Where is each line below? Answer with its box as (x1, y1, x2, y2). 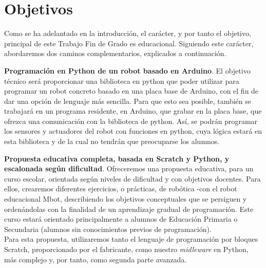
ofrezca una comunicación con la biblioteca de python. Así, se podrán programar (4, 115, 258, 126)
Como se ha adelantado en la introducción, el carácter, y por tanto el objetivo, (4, 28, 251, 39)
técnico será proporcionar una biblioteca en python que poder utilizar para (4, 75, 239, 86)
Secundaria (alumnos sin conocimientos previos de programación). (4, 223, 212, 234)
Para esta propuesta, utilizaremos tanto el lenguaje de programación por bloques (4, 234, 258, 244)
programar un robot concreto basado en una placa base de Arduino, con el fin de (4, 85, 259, 96)
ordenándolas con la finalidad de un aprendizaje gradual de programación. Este (4, 203, 254, 214)
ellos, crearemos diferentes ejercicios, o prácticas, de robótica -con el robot (4, 183, 237, 194)
